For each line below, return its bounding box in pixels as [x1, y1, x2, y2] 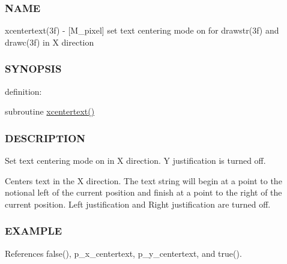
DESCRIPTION [5, 130, 86, 145]
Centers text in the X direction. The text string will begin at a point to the [5, 174, 282, 187]
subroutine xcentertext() [5, 105, 95, 118]
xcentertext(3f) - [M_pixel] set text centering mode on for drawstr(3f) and [5, 24, 279, 37]
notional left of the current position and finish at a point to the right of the [5, 186, 282, 199]
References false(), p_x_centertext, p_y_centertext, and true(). [5, 247, 242, 259]
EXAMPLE [5, 223, 62, 238]
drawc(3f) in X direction [5, 35, 94, 48]
